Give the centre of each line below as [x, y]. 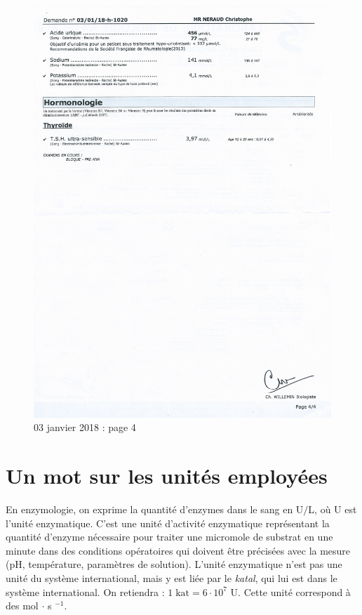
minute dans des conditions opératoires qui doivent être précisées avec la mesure [178, 550]
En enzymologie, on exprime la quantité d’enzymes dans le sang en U [155, 509]
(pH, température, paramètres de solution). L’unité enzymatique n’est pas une [174, 564]
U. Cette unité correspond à [290, 591]
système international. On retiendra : [85, 591]
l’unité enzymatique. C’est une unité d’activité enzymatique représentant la [168, 523]
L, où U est [333, 509]
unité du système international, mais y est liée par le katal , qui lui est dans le [172, 578]
